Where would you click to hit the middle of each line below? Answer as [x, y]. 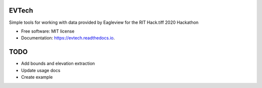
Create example [37, 77]
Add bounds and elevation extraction [58, 64]
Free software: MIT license [48, 31]
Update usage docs [41, 70]
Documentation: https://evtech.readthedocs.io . [68, 38]
